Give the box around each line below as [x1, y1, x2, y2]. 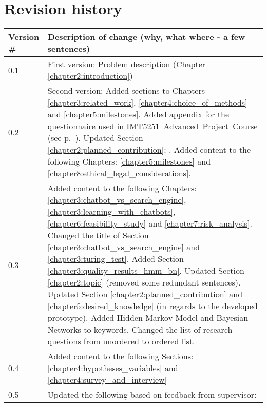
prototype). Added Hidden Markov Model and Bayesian [47, 312, 249, 324]
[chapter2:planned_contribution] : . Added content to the [47, 144, 251, 156]
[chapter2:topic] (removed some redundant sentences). [47, 276, 241, 289]
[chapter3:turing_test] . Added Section [47, 253, 184, 265]
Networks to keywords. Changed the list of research [47, 323, 233, 336]
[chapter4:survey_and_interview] [47, 374, 167, 386]
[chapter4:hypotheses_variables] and [47, 362, 178, 374]
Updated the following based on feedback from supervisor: [47, 389, 257, 401]
